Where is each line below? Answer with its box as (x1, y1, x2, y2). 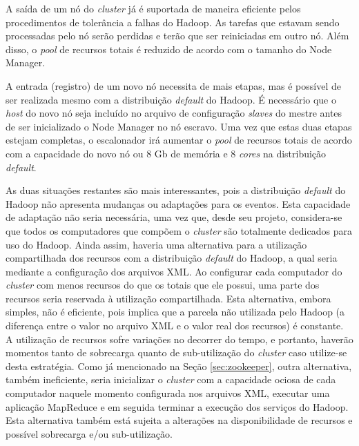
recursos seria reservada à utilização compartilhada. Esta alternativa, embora (6, 291, 331, 305)
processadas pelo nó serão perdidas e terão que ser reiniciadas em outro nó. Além (6, 28, 349, 43)
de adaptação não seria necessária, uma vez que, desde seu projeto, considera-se (6, 210, 342, 224)
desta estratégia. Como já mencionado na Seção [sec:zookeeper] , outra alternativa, (6, 358, 352, 373)
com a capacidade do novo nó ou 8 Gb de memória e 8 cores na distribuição (6, 146, 327, 160)
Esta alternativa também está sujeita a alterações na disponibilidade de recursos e (6, 413, 353, 427)
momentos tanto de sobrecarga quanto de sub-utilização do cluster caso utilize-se (6, 345, 347, 360)
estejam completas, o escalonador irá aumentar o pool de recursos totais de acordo (6, 133, 352, 147)
